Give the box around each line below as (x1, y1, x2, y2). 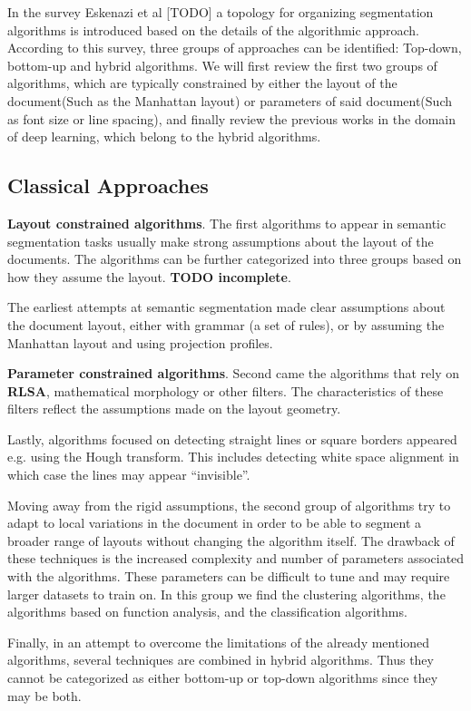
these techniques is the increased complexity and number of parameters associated (7, 549, 465, 568)
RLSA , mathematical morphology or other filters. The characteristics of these (7, 381, 444, 400)
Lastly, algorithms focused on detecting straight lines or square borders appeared (7, 429, 457, 448)
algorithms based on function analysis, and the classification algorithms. (7, 602, 407, 621)
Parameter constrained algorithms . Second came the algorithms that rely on (7, 364, 460, 383)
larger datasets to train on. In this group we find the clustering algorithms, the (7, 584, 446, 603)
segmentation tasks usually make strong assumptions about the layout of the (7, 231, 434, 250)
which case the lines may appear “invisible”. (7, 465, 250, 484)
